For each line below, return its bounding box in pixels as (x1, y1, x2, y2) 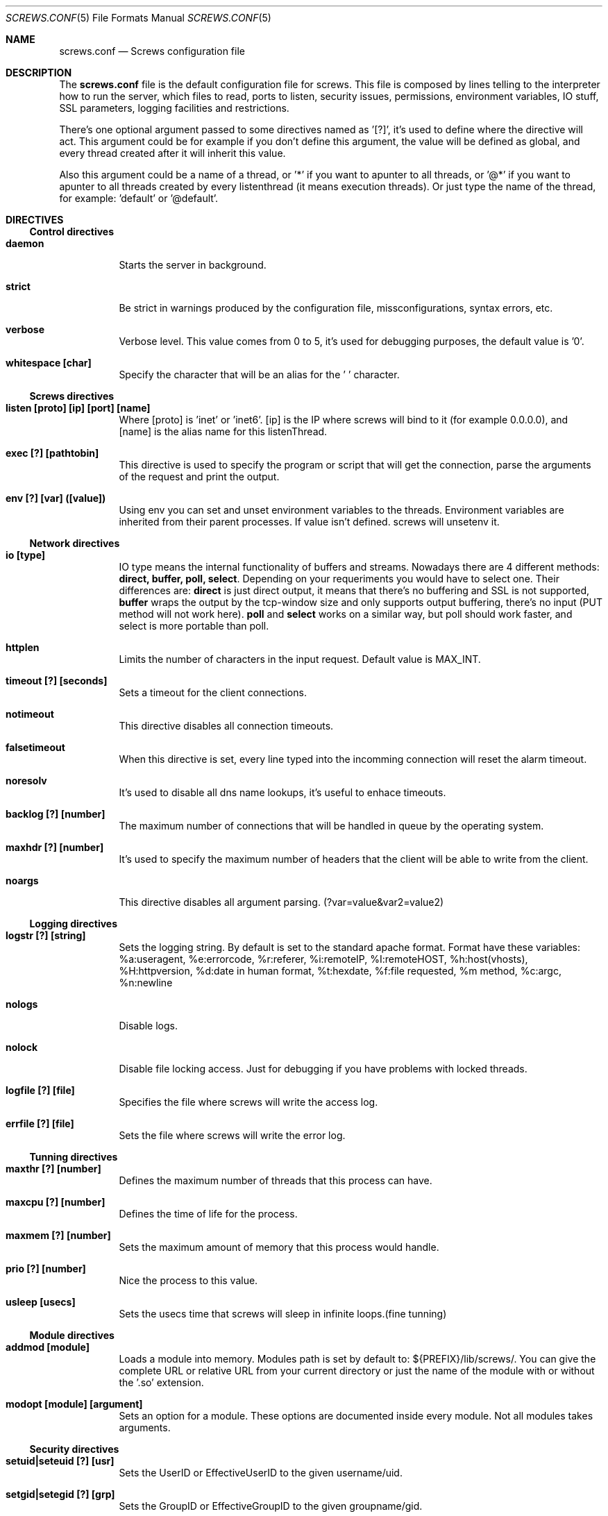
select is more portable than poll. (119, 620, 269, 632)
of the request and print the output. (119, 471, 280, 482)
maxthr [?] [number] (6, 1163, 101, 1174)
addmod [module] (6, 1341, 90, 1353)
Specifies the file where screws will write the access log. (119, 1096, 378, 1108)
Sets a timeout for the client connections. (119, 687, 307, 698)
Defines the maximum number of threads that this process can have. (119, 1174, 432, 1186)
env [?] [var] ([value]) (6, 492, 106, 504)
